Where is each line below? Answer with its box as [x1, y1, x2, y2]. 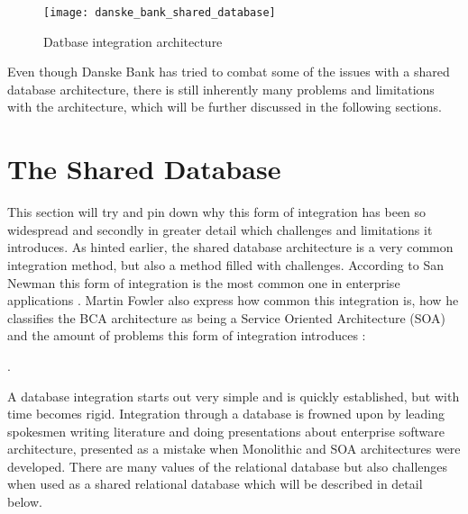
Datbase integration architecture [43, 32, 223, 50]
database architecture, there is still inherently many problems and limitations [7, 79, 435, 98]
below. [7, 492, 42, 511]
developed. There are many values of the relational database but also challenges [7, 456, 448, 475]
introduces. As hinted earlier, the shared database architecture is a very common [7, 238, 454, 257]
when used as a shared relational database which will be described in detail [7, 474, 423, 493]
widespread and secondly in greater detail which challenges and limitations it [7, 220, 433, 239]
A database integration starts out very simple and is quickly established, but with [7, 386, 460, 405]
